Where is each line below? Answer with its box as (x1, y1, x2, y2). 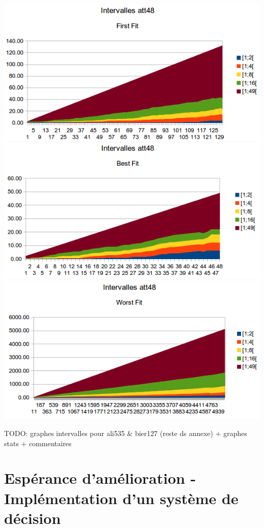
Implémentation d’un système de (4, 487, 239, 508)
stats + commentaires (4, 438, 72, 448)
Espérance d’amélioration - (4, 468, 196, 488)
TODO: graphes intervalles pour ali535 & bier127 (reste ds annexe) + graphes (4, 428, 247, 439)
